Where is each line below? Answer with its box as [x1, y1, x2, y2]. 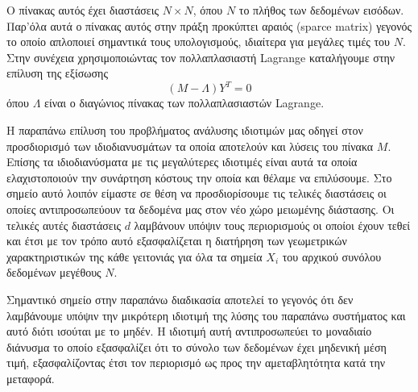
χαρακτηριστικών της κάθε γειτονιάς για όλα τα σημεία [6, 248, 263, 265]
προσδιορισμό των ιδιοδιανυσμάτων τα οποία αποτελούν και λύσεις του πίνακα [6, 137, 374, 154]
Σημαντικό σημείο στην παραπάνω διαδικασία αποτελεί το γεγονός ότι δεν [6, 291, 354, 307]
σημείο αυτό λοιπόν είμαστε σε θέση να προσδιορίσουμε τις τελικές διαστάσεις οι [6, 185, 387, 202]
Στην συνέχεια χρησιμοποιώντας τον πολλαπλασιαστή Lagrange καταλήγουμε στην [6, 48, 395, 65]
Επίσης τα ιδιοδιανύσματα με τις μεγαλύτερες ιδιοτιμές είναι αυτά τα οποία [6, 153, 358, 170]
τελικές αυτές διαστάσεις [6, 216, 121, 233]
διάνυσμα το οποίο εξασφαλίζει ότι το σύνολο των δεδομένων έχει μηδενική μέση [6, 338, 387, 355]
